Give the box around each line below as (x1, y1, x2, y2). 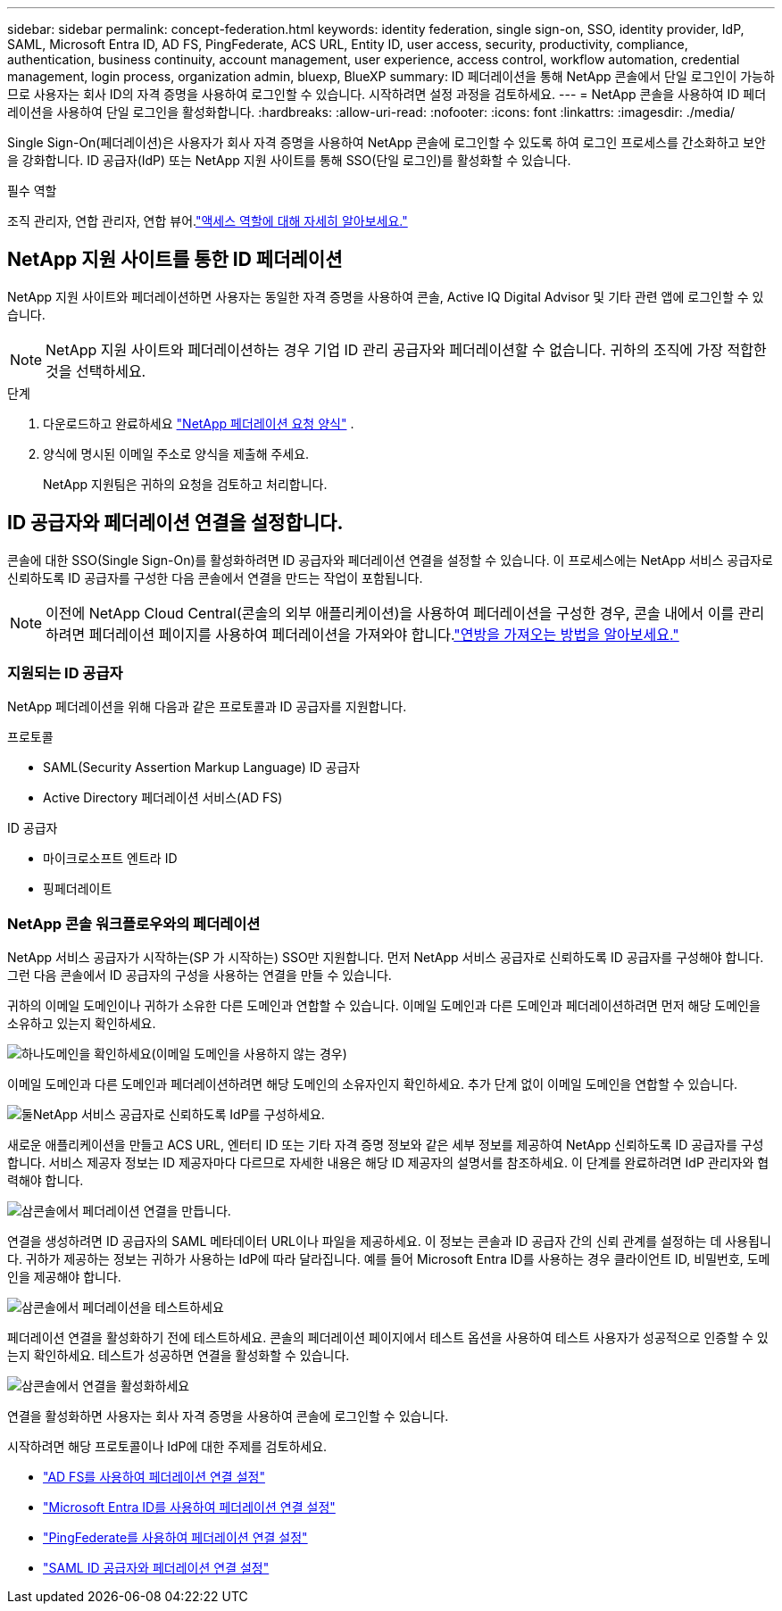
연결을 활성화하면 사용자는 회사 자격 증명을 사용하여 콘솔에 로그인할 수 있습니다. (7, 1408, 449, 1424)
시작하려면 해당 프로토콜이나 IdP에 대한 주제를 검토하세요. (7, 1439, 328, 1455)
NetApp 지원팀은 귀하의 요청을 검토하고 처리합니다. (43, 476, 328, 492)
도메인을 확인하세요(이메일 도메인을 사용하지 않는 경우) (44, 1046, 347, 1062)
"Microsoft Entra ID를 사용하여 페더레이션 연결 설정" (43, 1499, 336, 1516)
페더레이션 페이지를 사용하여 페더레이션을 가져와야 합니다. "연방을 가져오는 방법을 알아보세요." (88, 625, 679, 644)
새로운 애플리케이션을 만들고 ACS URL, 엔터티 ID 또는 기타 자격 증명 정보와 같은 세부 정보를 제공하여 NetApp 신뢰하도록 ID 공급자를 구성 (7, 1137, 764, 1153)
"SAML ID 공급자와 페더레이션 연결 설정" (43, 1560, 270, 1576)
